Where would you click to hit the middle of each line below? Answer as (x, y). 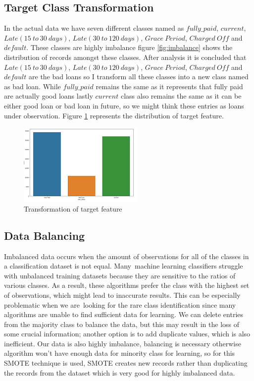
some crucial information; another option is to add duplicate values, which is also (127, 334)
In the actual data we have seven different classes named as (94, 28)
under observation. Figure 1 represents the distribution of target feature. (114, 115)
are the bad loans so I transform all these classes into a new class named (139, 77)
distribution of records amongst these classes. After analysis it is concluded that (125, 57)
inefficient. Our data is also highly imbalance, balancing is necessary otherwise (123, 343)
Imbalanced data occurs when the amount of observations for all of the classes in (127, 256)
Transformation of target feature (73, 208)
